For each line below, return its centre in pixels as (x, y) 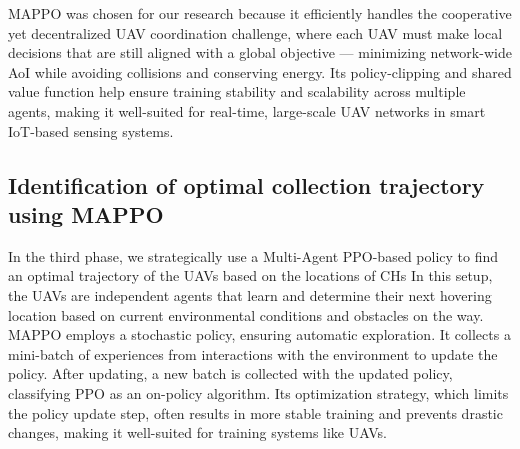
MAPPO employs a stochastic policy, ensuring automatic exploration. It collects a (259, 334)
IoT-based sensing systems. (91, 130)
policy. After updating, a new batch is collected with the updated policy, (230, 373)
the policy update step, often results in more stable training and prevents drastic (255, 412)
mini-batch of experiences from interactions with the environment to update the (253, 353)
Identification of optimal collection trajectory (246, 184)
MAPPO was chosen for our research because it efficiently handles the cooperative (260, 13)
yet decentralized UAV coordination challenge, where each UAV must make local (255, 32)
